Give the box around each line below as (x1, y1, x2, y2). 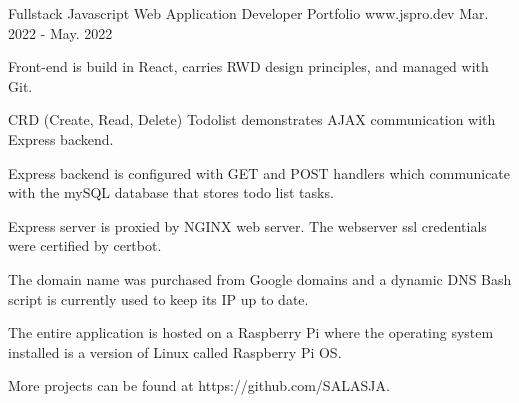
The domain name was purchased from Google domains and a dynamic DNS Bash (8, 268, 512, 289)
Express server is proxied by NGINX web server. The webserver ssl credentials (8, 215, 487, 236)
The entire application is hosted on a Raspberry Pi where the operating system (8, 322, 494, 343)
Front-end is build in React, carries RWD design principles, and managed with (8, 56, 489, 77)
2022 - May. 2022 (8, 22, 113, 43)
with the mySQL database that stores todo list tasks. (8, 182, 334, 203)
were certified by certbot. (8, 235, 162, 256)
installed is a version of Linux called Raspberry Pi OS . (8, 341, 342, 362)
